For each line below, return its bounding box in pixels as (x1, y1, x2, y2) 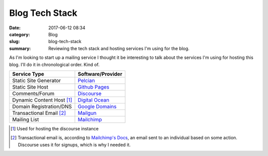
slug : (9, 39, 20, 45)
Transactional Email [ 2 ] (12, 109, 67, 116)
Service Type (12, 70, 45, 77)
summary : (9, 45, 31, 52)
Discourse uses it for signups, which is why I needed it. (18, 142, 131, 148)
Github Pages (77, 83, 109, 90)
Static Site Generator (12, 77, 61, 84)
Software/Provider (77, 70, 123, 77)
